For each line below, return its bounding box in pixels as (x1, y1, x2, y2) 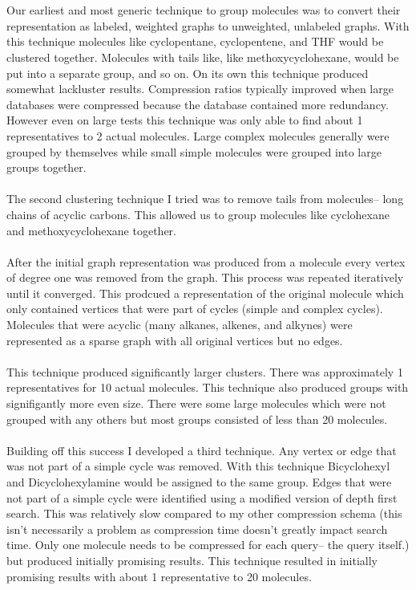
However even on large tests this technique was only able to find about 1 (6, 112, 363, 128)
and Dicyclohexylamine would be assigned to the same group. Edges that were (6, 474, 392, 490)
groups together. (6, 159, 87, 176)
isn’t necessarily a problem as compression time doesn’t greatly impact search (6, 520, 388, 537)
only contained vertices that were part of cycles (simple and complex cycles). (6, 300, 383, 317)
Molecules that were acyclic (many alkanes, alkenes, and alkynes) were (6, 316, 353, 333)
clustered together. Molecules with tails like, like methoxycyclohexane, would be (6, 48, 399, 65)
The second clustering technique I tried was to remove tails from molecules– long (6, 190, 404, 207)
